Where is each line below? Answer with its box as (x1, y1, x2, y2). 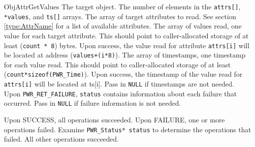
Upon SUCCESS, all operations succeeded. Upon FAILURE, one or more (4, 115, 225, 125)
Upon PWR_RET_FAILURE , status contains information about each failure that (4, 88, 237, 98)
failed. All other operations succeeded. (4, 134, 119, 144)
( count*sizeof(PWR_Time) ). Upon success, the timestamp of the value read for (4, 69, 243, 79)
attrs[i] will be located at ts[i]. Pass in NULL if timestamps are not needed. (4, 79, 234, 89)
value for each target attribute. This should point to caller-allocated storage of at (4, 30, 249, 40)
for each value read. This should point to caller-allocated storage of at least (4, 59, 231, 69)
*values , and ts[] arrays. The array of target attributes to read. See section (4, 11, 236, 21)
